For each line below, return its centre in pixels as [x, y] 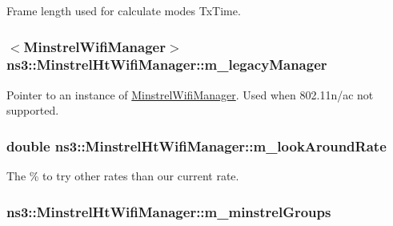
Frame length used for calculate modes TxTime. [124, 10]
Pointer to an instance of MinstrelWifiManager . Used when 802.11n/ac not [190, 94]
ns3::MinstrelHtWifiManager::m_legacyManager [167, 65]
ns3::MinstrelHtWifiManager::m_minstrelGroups [169, 211]
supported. [33, 110]
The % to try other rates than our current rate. [123, 176]
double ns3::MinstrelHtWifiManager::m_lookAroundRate [196, 145]
